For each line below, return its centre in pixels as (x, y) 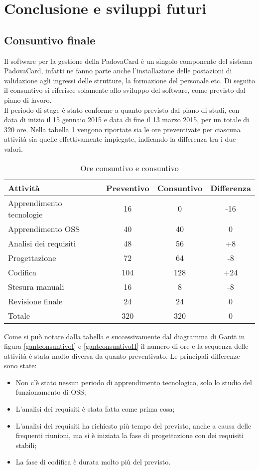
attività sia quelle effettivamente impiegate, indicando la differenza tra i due (120, 139)
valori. (13, 148)
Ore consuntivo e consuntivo (129, 168)
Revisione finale (35, 301)
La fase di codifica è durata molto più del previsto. (93, 462)
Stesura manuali (36, 286)
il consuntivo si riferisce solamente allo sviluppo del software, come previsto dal (125, 90)
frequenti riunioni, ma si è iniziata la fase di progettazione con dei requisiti (130, 435)
